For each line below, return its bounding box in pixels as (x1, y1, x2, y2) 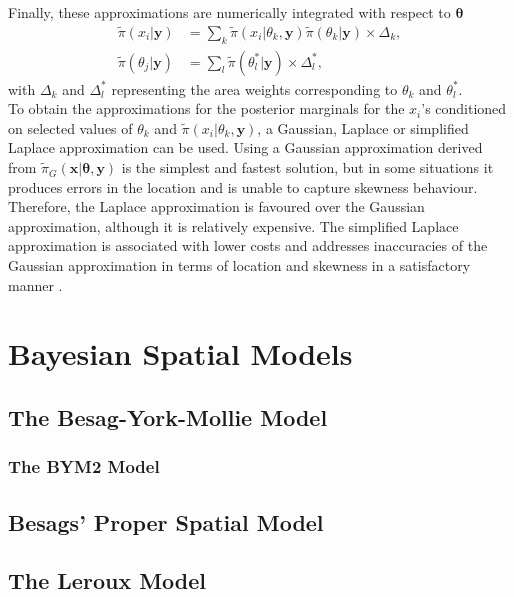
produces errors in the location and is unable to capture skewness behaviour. (8, 176, 478, 197)
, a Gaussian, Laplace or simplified (257, 117, 469, 138)
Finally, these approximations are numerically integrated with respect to (8, 2, 451, 22)
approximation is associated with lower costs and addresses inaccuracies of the (8, 235, 488, 256)
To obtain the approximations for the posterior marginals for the (8, 98, 405, 119)
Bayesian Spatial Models (8, 333, 353, 374)
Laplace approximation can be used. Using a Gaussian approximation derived (8, 137, 483, 158)
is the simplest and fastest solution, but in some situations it (121, 157, 494, 178)
